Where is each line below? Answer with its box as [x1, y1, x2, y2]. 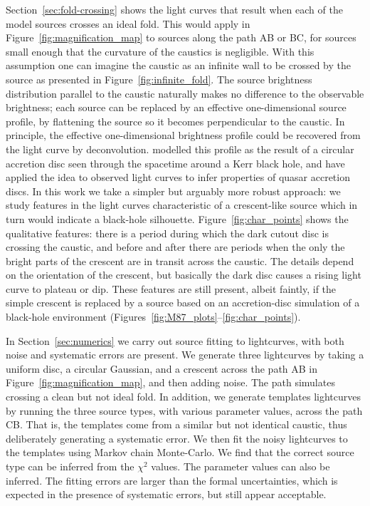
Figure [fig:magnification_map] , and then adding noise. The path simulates [6, 375, 335, 390]
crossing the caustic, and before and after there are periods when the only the [6, 239, 345, 254]
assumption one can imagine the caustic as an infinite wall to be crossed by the [6, 58, 351, 73]
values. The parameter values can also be [151, 459, 330, 473]
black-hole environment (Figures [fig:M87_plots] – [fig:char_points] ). [6, 309, 301, 324]
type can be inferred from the [6, 459, 134, 473]
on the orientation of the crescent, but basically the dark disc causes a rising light [6, 267, 361, 282]
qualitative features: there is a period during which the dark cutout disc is [6, 225, 329, 240]
